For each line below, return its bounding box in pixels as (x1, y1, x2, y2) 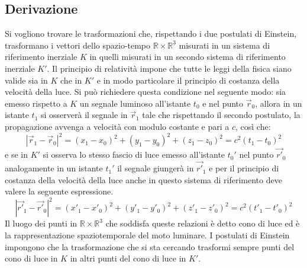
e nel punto (202, 97, 244, 109)
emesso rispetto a (5, 97, 67, 109)
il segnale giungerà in (117, 162, 194, 174)
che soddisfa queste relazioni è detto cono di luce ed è (105, 217, 300, 229)
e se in (5, 148, 28, 161)
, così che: (235, 120, 271, 132)
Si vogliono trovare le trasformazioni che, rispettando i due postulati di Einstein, (5, 27, 297, 40)
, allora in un (255, 97, 302, 109)
